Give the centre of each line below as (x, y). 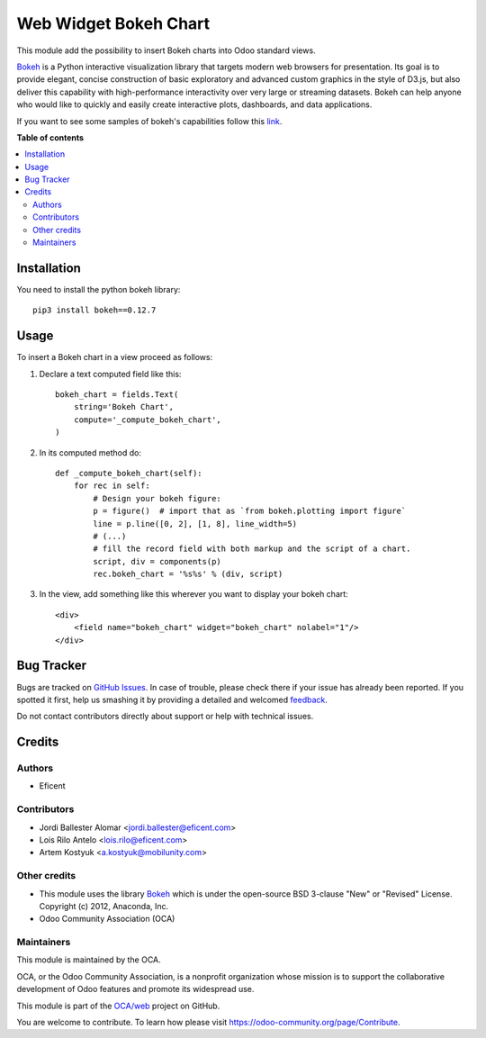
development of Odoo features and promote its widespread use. (135, 989)
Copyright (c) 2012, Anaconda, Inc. (104, 906)
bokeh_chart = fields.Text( (117, 395)
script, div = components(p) (157, 561)
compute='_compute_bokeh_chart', (148, 420)
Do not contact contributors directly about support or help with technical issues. (165, 717)
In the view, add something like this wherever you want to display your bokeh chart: (193, 594)
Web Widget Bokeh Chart (113, 23)
